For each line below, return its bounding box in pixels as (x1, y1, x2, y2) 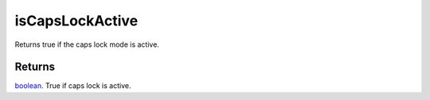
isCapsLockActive (14, 12, 139, 29)
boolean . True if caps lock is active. (14, 81, 131, 90)
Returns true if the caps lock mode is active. (14, 40, 159, 49)
